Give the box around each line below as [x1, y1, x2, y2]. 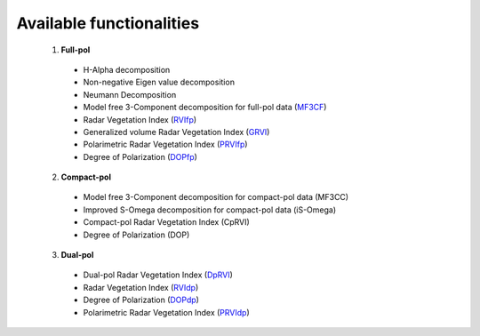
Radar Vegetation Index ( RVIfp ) [83, 114, 197, 124]
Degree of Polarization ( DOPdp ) [83, 294, 200, 306]
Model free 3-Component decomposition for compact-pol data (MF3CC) [83, 192, 349, 203]
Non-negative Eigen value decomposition [83, 76, 236, 88]
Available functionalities [16, 13, 200, 33]
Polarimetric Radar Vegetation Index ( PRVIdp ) [83, 307, 250, 317]
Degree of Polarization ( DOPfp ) [83, 151, 197, 162]
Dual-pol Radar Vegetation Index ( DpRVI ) [83, 269, 233, 280]
